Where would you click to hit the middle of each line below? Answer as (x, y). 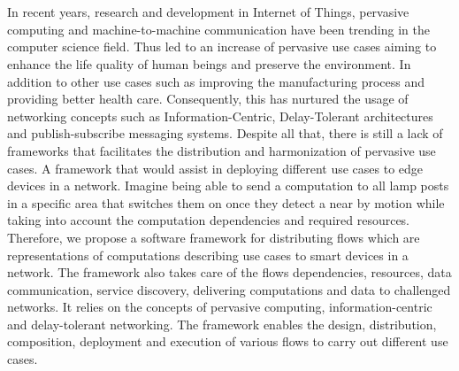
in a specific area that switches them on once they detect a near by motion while (226, 202)
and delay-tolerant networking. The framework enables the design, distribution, (222, 324)
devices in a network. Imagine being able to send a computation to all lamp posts (228, 185)
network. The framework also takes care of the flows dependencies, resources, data (229, 272)
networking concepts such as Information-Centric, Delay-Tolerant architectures (220, 116)
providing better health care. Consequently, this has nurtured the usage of (208, 99)
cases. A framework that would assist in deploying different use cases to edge (215, 168)
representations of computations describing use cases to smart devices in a (208, 255)
